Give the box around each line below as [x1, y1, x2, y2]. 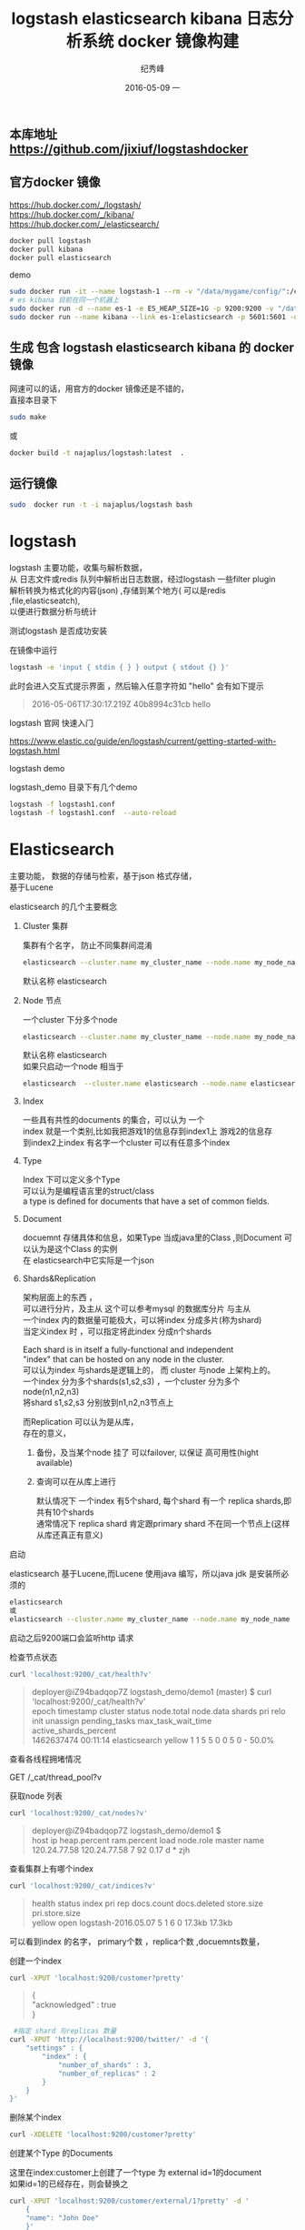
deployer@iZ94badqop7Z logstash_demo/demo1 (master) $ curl [31, 1686, 272, 1697]
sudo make [9, 412, 47, 421]
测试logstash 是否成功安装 [9, 625, 107, 637]
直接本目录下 [9, 394, 57, 405]
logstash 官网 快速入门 [9, 717, 93, 728]
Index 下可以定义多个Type [22, 1175, 121, 1186]
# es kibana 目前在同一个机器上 [9, 296, 120, 305]
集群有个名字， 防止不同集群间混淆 [22, 939, 152, 951]
